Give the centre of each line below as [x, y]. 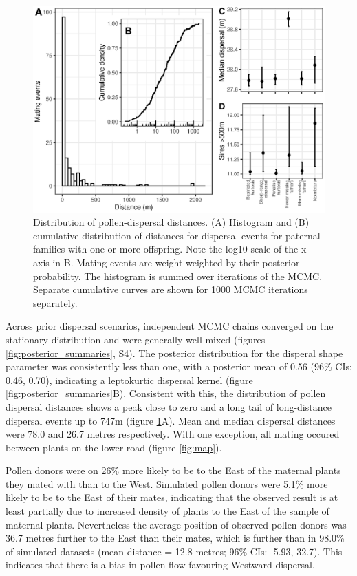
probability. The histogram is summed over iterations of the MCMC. [178, 276]
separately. [55, 302]
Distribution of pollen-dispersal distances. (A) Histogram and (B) [171, 222]
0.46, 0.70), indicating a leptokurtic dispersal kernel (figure [129, 380]
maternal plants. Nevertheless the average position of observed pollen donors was [176, 524]
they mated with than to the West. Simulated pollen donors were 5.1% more [167, 483]
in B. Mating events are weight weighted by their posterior [176, 262]
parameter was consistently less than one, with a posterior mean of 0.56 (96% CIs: [179, 366]
